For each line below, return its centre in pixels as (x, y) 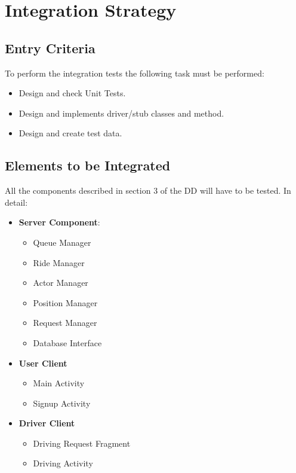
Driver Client (47, 423)
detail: (16, 202)
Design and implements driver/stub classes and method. (121, 113)
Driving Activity (63, 463)
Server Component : (59, 222)
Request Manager (65, 323)
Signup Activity (62, 403)
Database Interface (67, 342)
